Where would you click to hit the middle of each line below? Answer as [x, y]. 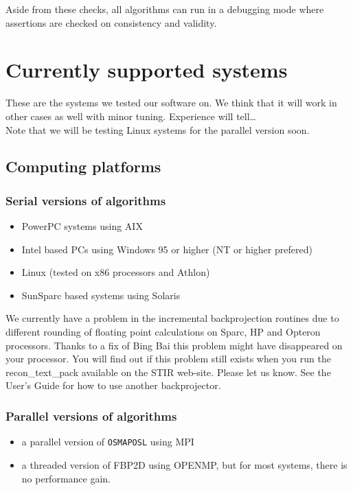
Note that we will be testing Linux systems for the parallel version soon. [158, 129]
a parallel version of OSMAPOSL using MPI [108, 442]
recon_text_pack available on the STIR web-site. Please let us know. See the [168, 372]
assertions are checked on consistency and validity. [111, 22]
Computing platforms [83, 166]
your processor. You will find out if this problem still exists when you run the [168, 359]
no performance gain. [66, 478]
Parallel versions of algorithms [91, 416]
